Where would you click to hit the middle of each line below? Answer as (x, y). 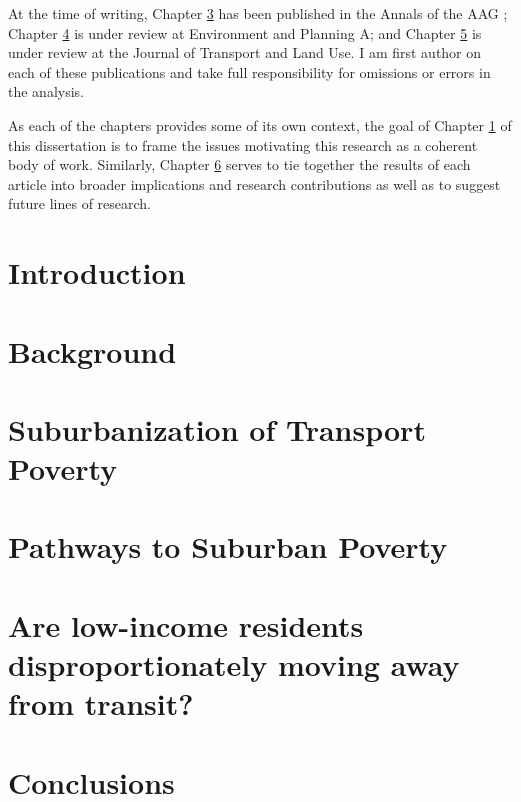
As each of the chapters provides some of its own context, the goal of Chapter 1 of (260, 124)
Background (92, 350)
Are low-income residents (186, 624)
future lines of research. (79, 203)
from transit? (101, 703)
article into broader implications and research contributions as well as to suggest (254, 183)
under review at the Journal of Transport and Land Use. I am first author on (245, 52)
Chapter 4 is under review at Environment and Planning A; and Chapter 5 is (245, 32)
